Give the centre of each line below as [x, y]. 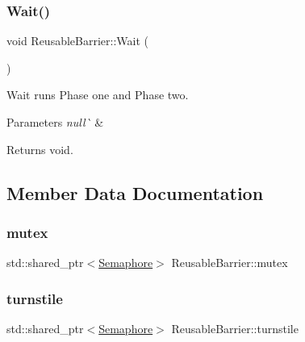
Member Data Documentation [135, 192]
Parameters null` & [55, 122]
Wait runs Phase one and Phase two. [98, 95]
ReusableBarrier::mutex [230, 263]
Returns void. [40, 149]
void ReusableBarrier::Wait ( [77, 41]
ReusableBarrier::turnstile [235, 328]
